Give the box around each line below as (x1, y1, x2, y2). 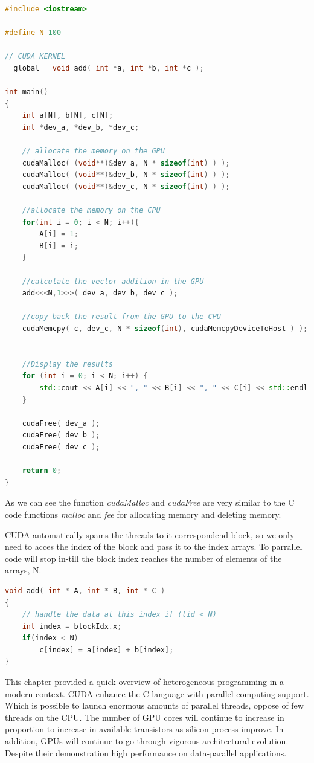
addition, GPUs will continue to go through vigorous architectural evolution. (5, 735, 289, 747)
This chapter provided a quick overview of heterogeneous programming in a (5, 675, 284, 688)
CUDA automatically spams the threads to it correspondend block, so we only (5, 528, 295, 541)
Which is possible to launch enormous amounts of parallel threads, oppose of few (5, 699, 304, 712)
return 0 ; (22, 466, 62, 475)
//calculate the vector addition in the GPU (22, 277, 204, 286)
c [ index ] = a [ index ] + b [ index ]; (39, 645, 174, 654)
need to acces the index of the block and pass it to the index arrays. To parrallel (5, 540, 303, 553)
